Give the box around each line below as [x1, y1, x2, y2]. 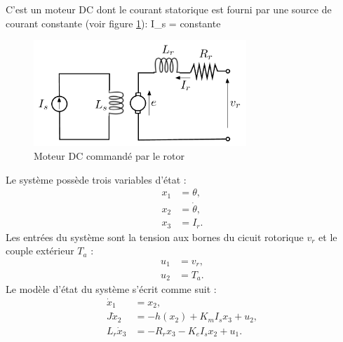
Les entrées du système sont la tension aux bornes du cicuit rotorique [6, 229, 304, 244]
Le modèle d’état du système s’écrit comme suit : [6, 281, 217, 296]
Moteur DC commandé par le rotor [34, 148, 185, 163]
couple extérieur [6, 243, 74, 258]
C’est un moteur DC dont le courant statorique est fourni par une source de [6, 2, 332, 16]
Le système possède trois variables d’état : [6, 172, 187, 186]
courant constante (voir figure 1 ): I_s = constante [6, 15, 221, 30]
